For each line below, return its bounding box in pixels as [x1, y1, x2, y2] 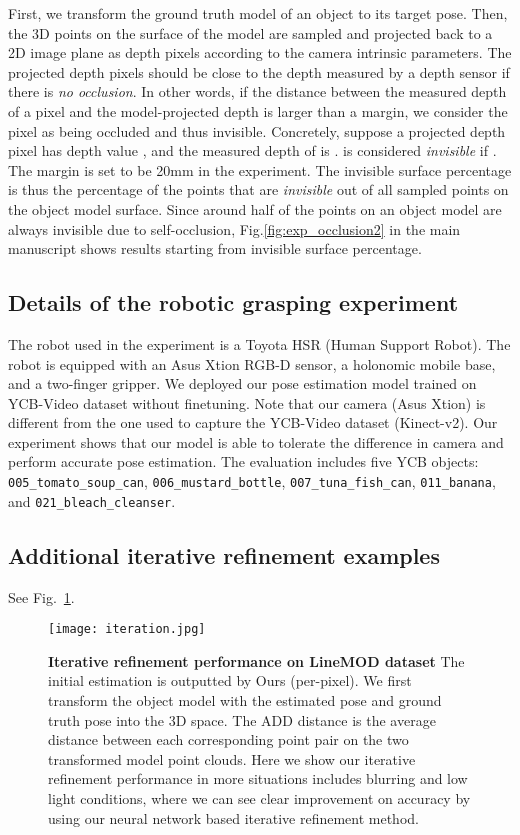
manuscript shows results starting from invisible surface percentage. [8, 238, 422, 259]
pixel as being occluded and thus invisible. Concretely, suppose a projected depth [8, 120, 506, 141]
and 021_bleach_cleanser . [8, 490, 176, 511]
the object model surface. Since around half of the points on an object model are [8, 198, 502, 219]
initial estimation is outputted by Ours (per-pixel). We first [48, 670, 412, 691]
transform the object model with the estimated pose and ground [48, 690, 442, 711]
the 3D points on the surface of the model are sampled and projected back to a [8, 22, 493, 43]
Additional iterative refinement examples [8, 539, 440, 570]
